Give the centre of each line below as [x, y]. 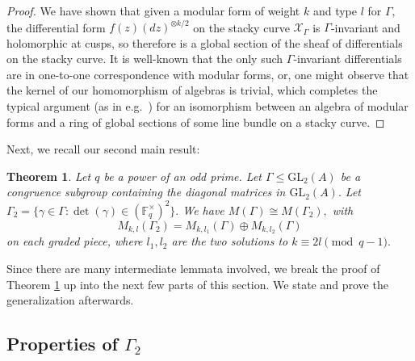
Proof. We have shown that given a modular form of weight [153, 10]
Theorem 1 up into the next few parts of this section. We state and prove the [197, 284]
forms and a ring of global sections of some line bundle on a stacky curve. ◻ [196, 122]
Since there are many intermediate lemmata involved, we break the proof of [193, 268]
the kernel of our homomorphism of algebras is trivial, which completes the [192, 90]
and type [335, 10]
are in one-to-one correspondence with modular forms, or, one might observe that [208, 74]
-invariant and [365, 27]
